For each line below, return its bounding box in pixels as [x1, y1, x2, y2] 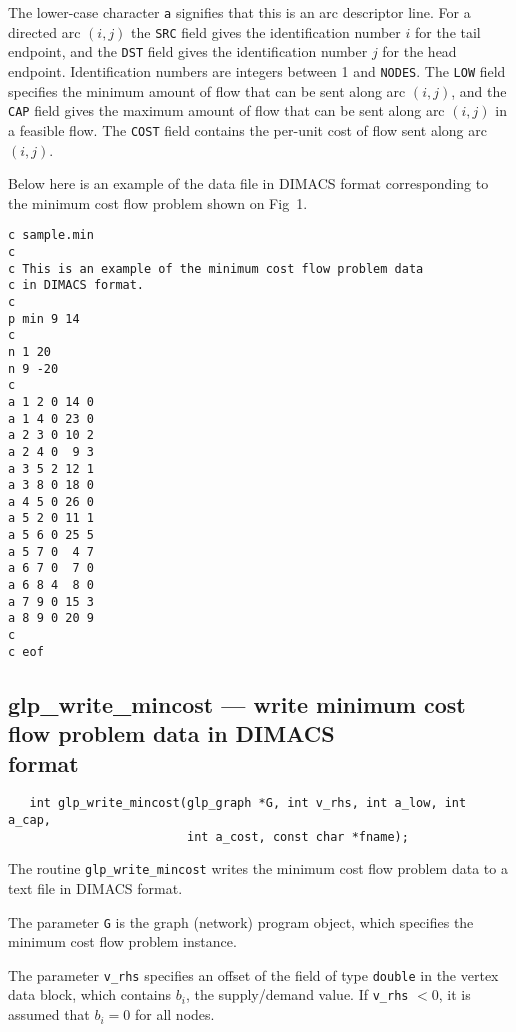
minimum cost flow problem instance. [8, 931, 237, 952]
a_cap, [8, 813, 51, 828]
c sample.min [8, 228, 94, 243]
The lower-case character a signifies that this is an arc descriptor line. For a [8, 2, 471, 22]
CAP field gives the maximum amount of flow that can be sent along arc [8, 100, 445, 121]
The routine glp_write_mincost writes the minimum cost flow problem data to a [8, 858, 508, 879]
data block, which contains [8, 984, 172, 1005]
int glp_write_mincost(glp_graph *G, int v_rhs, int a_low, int [29, 796, 467, 811]
